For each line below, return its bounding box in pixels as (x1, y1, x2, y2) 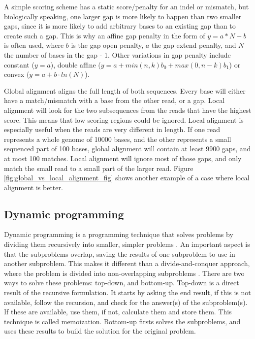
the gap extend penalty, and (151, 40, 236, 50)
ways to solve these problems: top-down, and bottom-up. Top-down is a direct (4, 277, 239, 288)
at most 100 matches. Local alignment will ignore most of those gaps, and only (4, 153, 242, 163)
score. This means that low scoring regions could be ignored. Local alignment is (4, 114, 244, 125)
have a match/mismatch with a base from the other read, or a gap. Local (4, 95, 225, 105)
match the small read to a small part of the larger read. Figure (4, 163, 193, 173)
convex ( (4, 69, 30, 79)
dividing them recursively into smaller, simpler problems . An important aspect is (4, 239, 250, 249)
